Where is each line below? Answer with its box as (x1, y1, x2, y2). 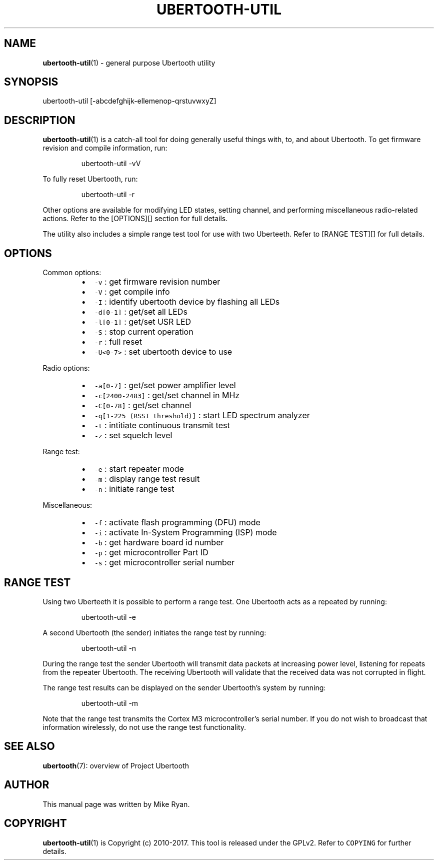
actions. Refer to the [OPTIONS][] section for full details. (42, 214, 228, 223)
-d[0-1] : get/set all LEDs (94, 307, 187, 317)
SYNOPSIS (4, 76, 58, 89)
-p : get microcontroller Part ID (94, 547, 208, 558)
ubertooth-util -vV (81, 159, 141, 168)
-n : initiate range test (94, 484, 174, 494)
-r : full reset (94, 337, 142, 347)
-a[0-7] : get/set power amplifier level (94, 380, 236, 391)
